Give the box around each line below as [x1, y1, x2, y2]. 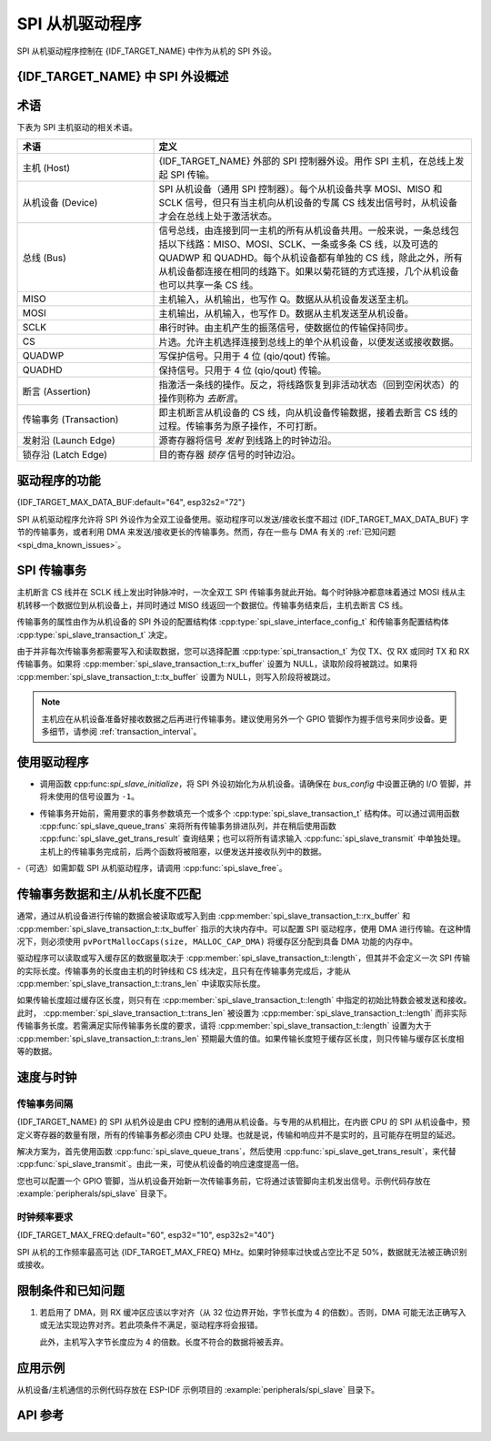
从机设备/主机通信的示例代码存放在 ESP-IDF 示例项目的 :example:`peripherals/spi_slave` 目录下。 [16, 1384, 380, 1395]
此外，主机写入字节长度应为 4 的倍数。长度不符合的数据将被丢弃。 [39, 1336, 288, 1347]
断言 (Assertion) [22, 385, 91, 398]
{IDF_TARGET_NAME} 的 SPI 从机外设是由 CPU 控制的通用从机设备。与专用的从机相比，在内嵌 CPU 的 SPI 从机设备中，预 [16, 1116, 470, 1128]
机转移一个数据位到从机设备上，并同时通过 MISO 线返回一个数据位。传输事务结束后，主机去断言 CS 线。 [16, 599, 408, 610]
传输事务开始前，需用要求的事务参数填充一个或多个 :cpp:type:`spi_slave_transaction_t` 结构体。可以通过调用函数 [39, 807, 460, 818]
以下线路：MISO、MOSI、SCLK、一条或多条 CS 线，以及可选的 [167, 238, 438, 250]
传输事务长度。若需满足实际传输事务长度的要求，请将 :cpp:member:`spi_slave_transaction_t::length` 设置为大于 [16, 1020, 432, 1031]
